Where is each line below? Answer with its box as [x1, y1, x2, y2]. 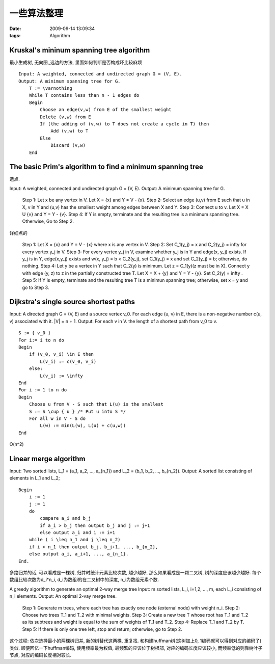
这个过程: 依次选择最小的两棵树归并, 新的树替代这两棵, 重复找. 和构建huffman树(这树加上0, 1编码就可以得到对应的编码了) [9, 638, 262, 644]
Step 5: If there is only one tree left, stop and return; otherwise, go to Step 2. [22, 626, 183, 632]
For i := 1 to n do [18, 387, 67, 393]
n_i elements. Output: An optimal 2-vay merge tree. [9, 593, 117, 599]
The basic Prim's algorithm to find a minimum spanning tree [9, 163, 203, 171]
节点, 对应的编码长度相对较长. [9, 652, 72, 658]
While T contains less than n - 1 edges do [29, 92, 140, 98]
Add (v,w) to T [50, 128, 89, 134]
